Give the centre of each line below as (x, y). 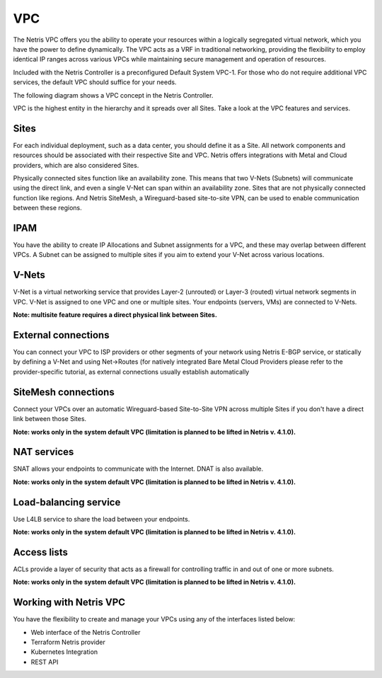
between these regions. (48, 208)
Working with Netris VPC (69, 603)
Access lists (41, 552)
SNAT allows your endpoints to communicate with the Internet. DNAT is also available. (138, 469)
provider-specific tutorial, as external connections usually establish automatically (131, 372)
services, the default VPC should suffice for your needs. (95, 82)
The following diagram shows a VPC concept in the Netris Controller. (113, 95)
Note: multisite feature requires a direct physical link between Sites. (115, 315)
